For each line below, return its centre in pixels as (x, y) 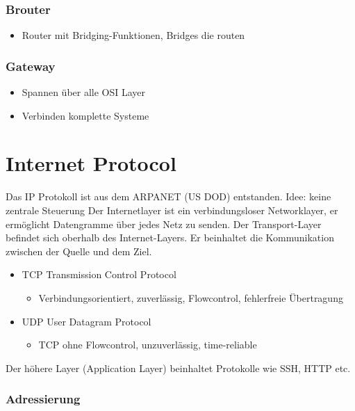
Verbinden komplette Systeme (85, 115)
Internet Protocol (91, 163)
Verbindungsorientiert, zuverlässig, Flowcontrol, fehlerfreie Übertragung (191, 297)
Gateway (31, 66)
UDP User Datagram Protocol (86, 321)
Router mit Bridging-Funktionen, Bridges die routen (133, 35)
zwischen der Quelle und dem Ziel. (79, 251)
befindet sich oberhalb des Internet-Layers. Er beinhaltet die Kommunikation (170, 237)
